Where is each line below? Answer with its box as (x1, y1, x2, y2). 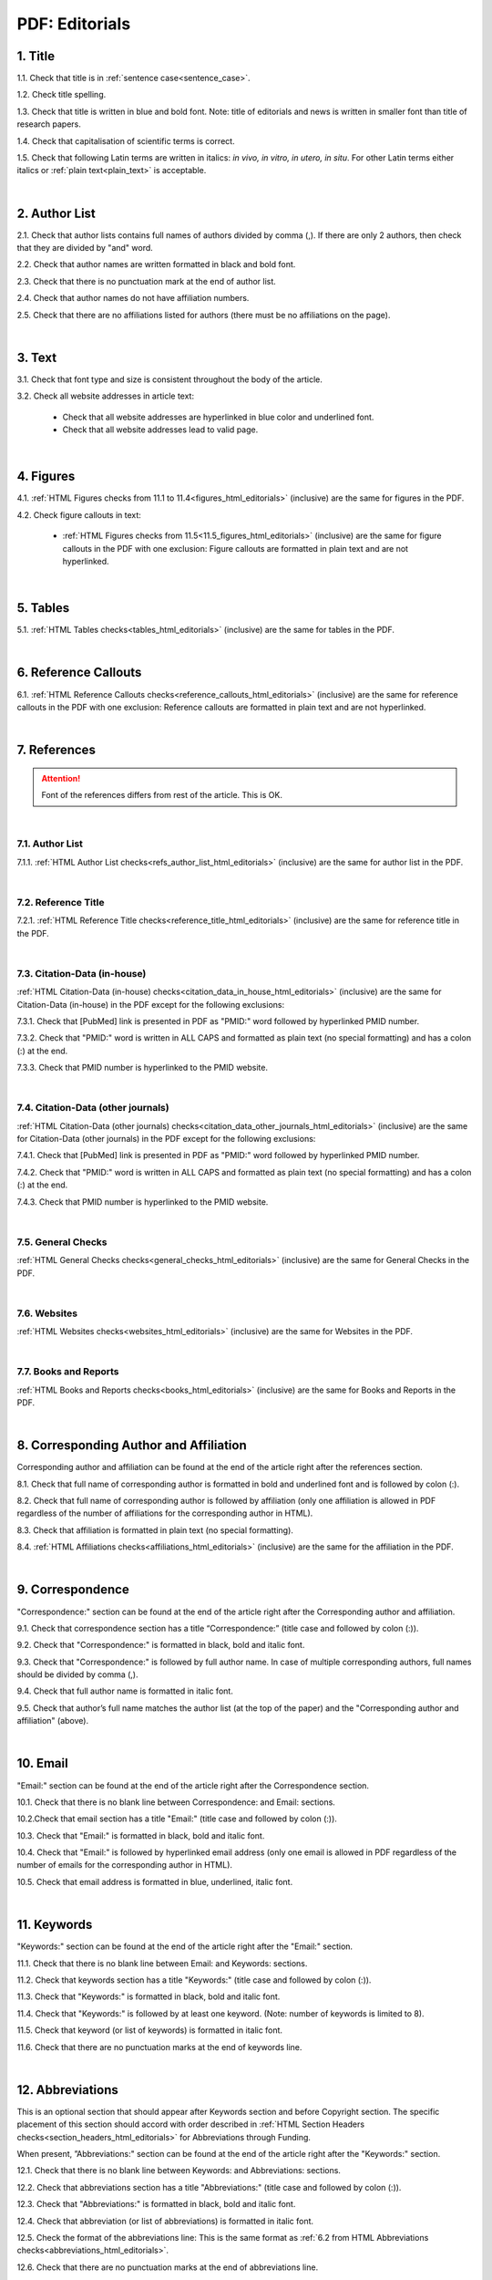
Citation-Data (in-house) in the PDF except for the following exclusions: (16, 999, 285, 1010)
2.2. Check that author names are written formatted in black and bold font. (16, 259, 296, 270)
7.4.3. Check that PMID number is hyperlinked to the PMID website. (16, 1196, 269, 1207)
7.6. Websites (16, 1307, 77, 1320)
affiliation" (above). (16, 1715, 89, 1726)
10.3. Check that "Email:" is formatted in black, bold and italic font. (16, 1829, 265, 1841)
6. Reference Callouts (16, 665, 142, 680)
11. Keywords (16, 1917, 93, 1933)
